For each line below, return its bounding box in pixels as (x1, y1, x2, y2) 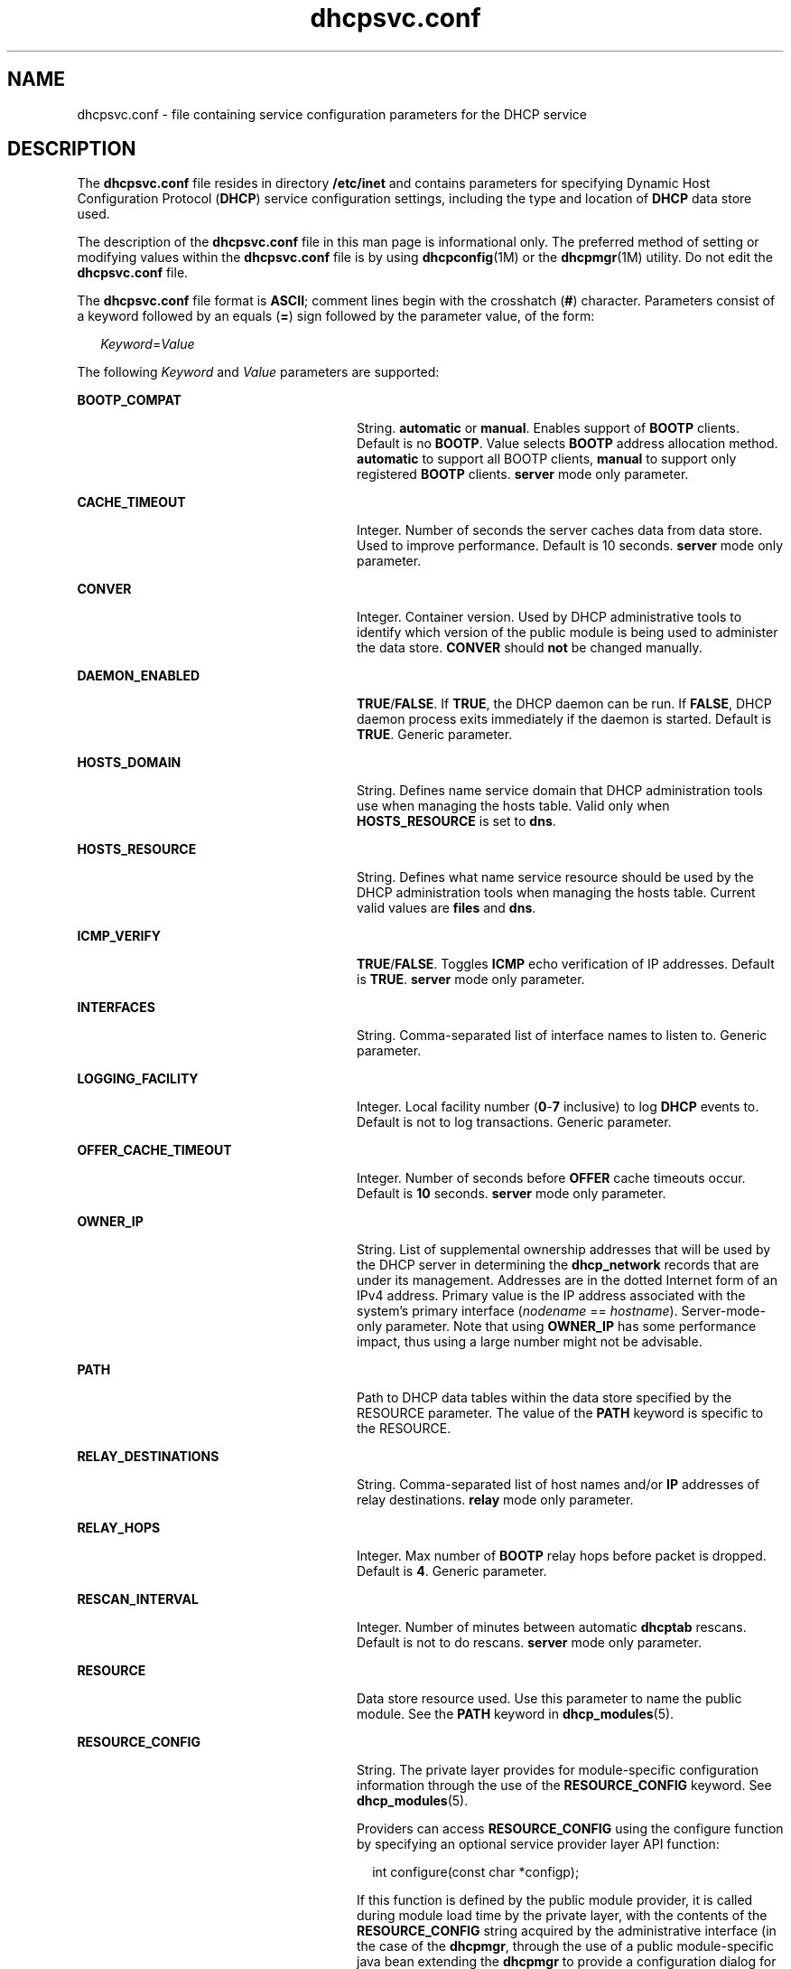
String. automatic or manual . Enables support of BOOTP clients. (357, 420, 740, 436)
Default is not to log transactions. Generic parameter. (357, 1114, 672, 1130)
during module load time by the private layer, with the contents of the (357, 1908, 768, 1924)
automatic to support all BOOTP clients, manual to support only (357, 451, 737, 467)
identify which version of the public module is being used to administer (357, 624, 778, 641)
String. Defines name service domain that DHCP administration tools (357, 783, 763, 799)
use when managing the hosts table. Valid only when (357, 798, 670, 814)
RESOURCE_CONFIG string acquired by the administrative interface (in (357, 1923, 777, 1939)
